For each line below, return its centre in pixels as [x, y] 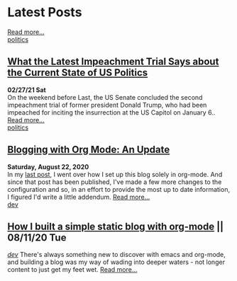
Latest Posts [45, 12]
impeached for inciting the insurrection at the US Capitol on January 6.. [111, 112]
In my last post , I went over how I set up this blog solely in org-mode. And [115, 174]
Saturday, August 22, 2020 [48, 166]
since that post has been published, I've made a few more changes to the [115, 182]
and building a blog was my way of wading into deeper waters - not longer [116, 262]
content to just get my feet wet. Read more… [72, 270]
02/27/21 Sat [27, 90]
